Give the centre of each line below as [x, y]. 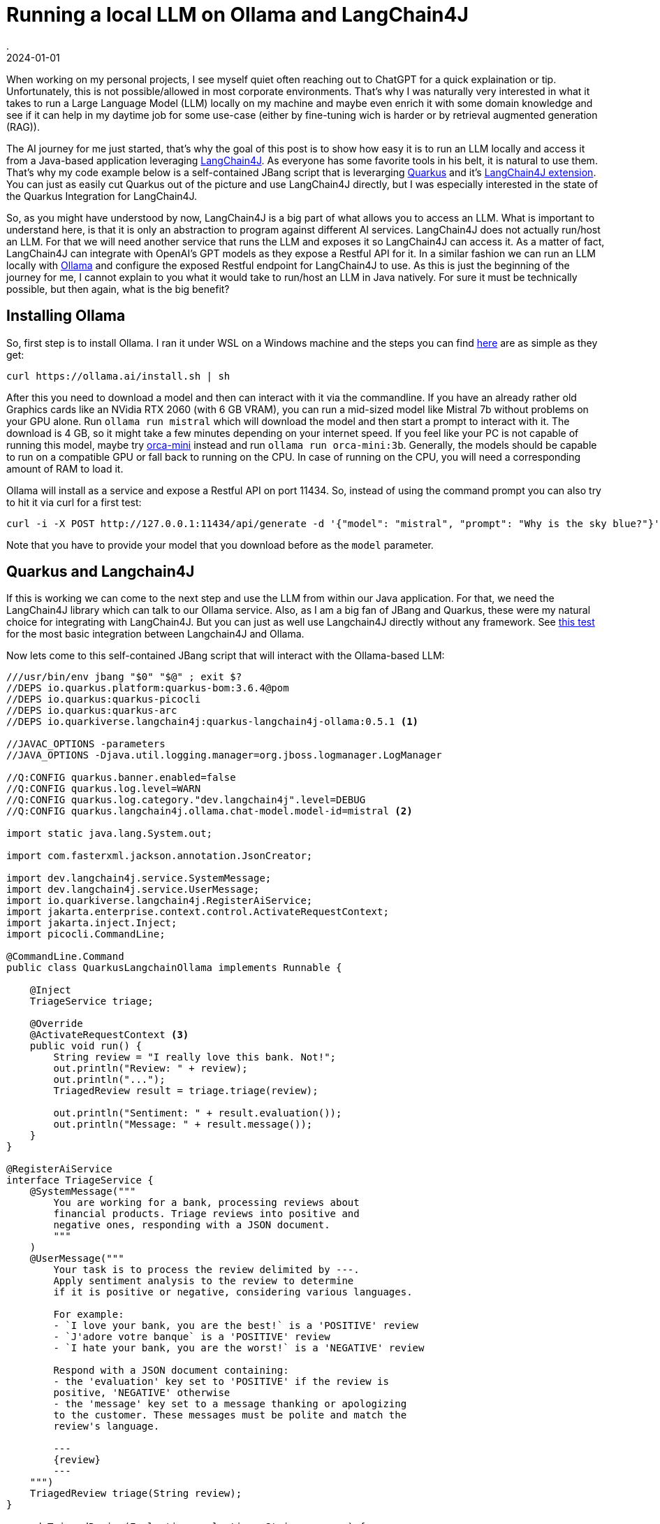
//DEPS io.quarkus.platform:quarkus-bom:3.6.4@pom [148, 688]
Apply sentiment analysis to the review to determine [204, 1281]
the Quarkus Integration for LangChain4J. [102, 196]
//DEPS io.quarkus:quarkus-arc [92, 711]
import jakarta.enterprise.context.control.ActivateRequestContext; [198, 912]
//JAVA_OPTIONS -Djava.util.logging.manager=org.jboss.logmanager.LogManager [224, 755]
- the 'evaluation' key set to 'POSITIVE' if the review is [221, 1382]
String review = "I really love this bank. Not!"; [195, 1057]
